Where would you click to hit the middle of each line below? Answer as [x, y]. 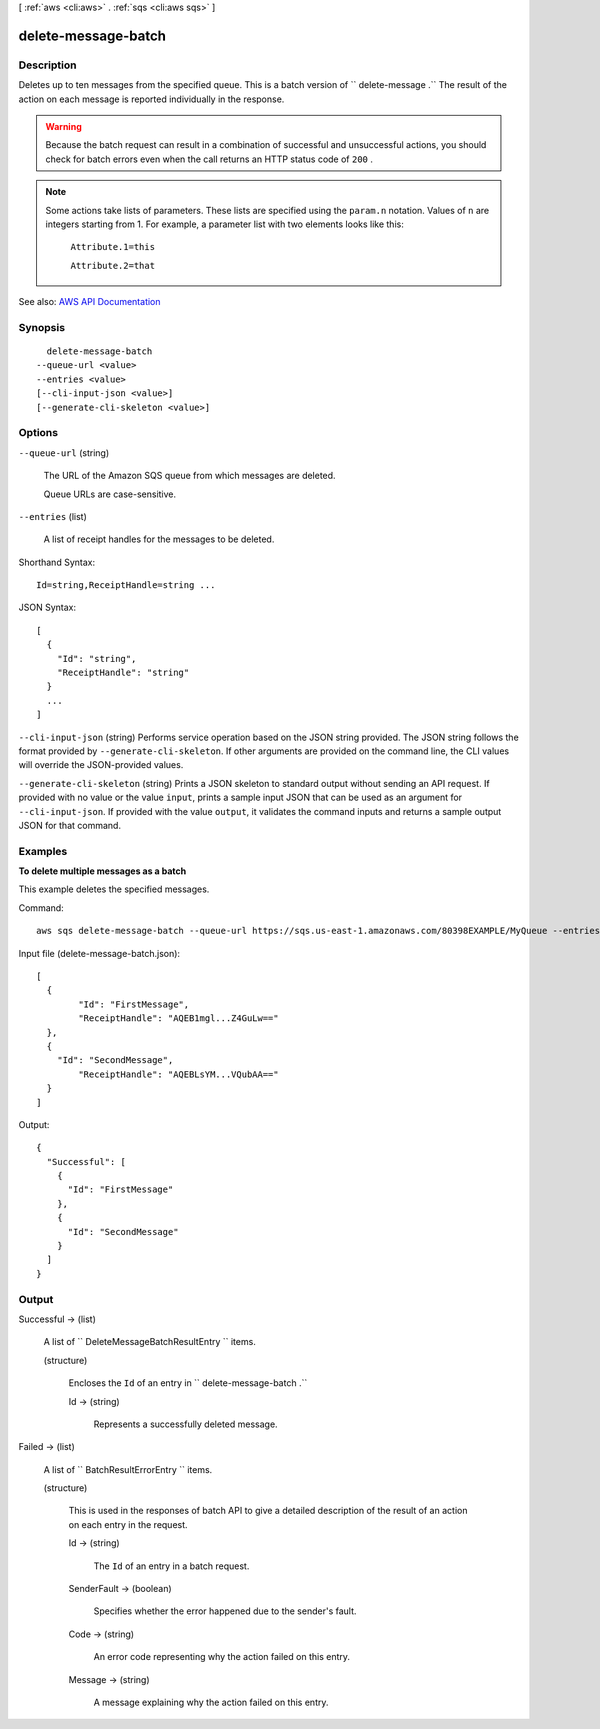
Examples [43, 851]
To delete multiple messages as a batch [102, 871]
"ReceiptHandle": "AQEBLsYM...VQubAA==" [178, 1074]
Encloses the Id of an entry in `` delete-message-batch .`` [188, 1383]
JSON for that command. [70, 825]
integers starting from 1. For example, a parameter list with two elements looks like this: [224, 224]
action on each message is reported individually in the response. [151, 99]
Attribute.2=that [112, 265]
